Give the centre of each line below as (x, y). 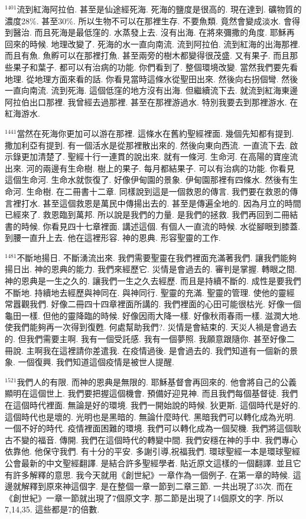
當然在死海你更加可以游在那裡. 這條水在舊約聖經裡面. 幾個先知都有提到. (155, 133)
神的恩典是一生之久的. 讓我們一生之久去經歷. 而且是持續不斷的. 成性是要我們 (153, 281)
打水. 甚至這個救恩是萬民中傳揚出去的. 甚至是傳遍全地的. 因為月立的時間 (161, 203)
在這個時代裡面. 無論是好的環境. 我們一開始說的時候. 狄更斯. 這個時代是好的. (153, 405)
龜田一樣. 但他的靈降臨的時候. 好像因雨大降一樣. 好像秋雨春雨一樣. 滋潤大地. (153, 315)
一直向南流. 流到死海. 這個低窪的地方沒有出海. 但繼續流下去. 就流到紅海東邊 (152, 90)
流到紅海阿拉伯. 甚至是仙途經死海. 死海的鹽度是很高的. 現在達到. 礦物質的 (159, 9)
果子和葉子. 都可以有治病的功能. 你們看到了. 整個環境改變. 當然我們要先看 (155, 67)
